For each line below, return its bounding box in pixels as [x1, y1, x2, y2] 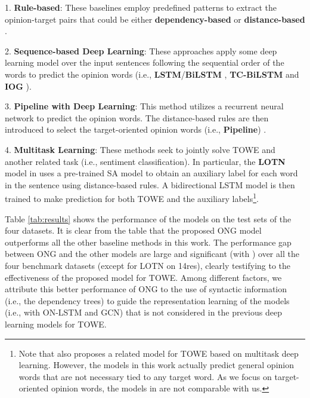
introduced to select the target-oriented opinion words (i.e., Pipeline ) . [5, 123, 266, 136]
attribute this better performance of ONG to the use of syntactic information [5, 283, 287, 295]
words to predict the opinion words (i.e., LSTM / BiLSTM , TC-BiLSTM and [5, 68, 299, 80]
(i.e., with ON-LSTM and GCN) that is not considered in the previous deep [5, 306, 282, 319]
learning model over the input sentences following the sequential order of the [5, 56, 284, 69]
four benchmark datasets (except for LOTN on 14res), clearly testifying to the [5, 259, 291, 271]
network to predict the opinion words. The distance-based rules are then [5, 111, 269, 124]
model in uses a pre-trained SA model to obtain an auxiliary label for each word [5, 167, 298, 179]
